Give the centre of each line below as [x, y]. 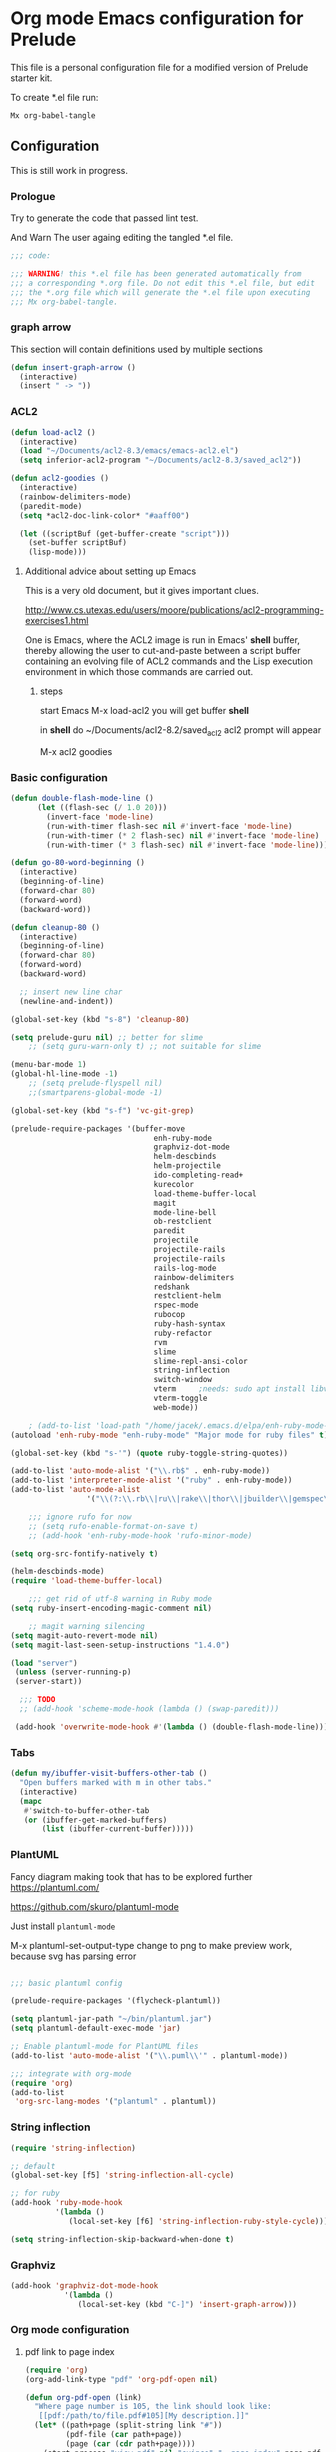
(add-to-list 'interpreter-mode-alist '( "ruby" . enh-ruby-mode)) [151, 1480]
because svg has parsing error [73, 1956]
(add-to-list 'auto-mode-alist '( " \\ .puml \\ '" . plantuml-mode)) [149, 2055]
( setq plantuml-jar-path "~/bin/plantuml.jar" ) [111, 2019]
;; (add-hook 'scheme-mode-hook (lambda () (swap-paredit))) [149, 1709]
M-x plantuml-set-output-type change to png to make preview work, [151, 1945]
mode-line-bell [185, 1212]
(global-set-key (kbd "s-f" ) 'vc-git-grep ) [102, 1110]
